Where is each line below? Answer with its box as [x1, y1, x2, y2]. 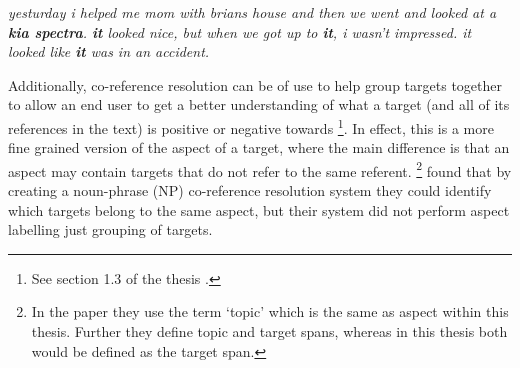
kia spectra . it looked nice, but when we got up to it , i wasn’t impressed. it [8, 21, 472, 42]
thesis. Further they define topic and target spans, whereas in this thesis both [31, 321, 508, 342]
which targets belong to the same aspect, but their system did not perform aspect [8, 199, 510, 220]
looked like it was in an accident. [8, 41, 210, 62]
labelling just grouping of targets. [8, 219, 213, 240]
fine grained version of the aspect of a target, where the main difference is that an [8, 137, 510, 158]
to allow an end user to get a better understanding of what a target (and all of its [8, 94, 510, 115]
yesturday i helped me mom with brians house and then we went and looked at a [8, 2, 497, 22]
